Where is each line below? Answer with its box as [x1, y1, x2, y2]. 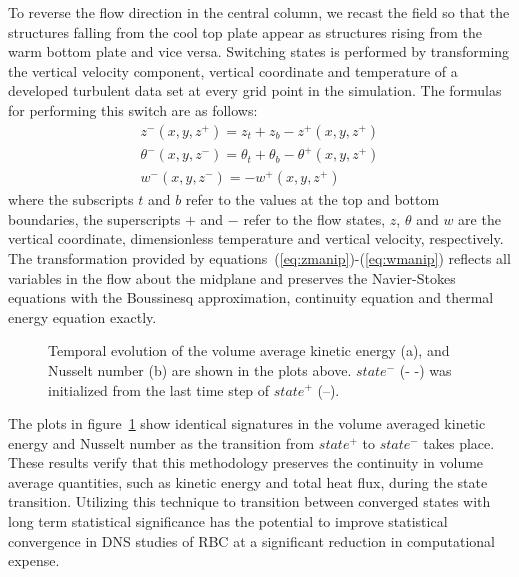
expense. [8, 550, 60, 571]
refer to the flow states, [243, 208, 386, 229]
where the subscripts [8, 189, 134, 210]
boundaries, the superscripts [8, 208, 181, 229]
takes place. [423, 432, 495, 453]
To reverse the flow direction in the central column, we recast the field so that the [8, 2, 510, 22]
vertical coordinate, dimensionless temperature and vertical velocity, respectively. [8, 228, 504, 249]
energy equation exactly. [8, 306, 157, 327]
